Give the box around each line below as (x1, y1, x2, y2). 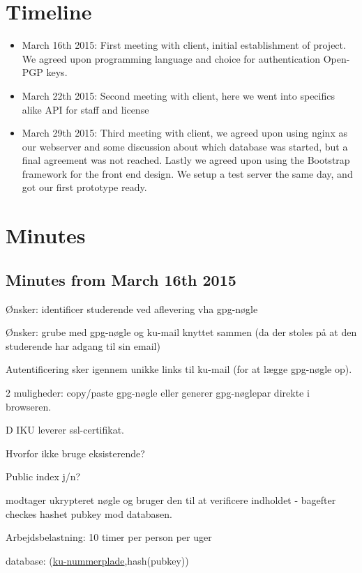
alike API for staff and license (22, 102, 149, 116)
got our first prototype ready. (22, 180, 147, 194)
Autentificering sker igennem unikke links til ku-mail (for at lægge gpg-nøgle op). (6, 362, 352, 376)
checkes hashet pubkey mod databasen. (6, 506, 172, 521)
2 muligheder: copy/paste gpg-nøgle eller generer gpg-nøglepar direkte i (6, 385, 310, 400)
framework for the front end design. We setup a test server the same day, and (22, 166, 353, 181)
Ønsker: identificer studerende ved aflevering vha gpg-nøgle (6, 301, 258, 316)
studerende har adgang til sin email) (6, 338, 160, 353)
